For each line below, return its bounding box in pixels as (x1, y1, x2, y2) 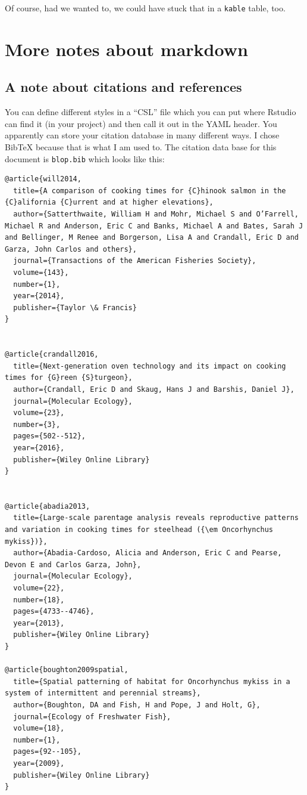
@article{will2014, (5, 175, 82, 184)
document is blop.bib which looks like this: (5, 152, 165, 165)
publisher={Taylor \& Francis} (13, 303, 137, 312)
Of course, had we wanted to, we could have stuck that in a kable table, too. (5, 2, 286, 14)
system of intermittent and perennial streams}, (5, 689, 201, 698)
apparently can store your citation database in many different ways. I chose (5, 129, 280, 141)
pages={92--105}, (13, 747, 82, 756)
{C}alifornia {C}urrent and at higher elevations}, (5, 198, 214, 207)
